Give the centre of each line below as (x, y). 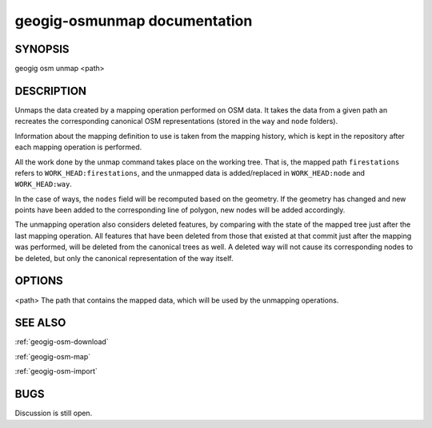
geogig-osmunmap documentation (134, 21)
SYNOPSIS (42, 49)
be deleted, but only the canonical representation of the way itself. (124, 258)
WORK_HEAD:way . (43, 184)
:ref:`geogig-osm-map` (53, 356)
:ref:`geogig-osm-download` (62, 342)
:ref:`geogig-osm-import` (56, 371)
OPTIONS (39, 281)
